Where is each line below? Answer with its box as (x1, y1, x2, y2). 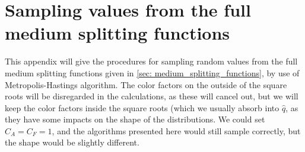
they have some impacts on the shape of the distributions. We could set (5, 113, 265, 125)
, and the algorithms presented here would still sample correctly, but (52, 124, 301, 137)
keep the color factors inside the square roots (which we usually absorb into (5, 101, 279, 114)
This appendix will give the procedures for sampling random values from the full (5, 55, 298, 67)
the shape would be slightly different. (5, 136, 139, 148)
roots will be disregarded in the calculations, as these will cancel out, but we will (5, 90, 298, 102)
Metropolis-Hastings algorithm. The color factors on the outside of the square (5, 78, 287, 90)
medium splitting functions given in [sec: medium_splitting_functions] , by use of (5, 66, 300, 79)
